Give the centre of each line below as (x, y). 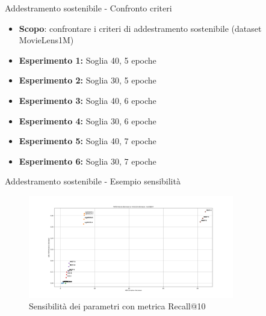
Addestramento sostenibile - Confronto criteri (88, 8)
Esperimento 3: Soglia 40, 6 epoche (88, 100)
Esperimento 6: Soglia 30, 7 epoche (88, 161)
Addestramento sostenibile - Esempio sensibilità (93, 181)
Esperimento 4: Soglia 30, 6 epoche (88, 120)
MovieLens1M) (46, 40)
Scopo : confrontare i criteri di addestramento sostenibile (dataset (140, 28)
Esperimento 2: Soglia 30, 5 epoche (88, 80)
